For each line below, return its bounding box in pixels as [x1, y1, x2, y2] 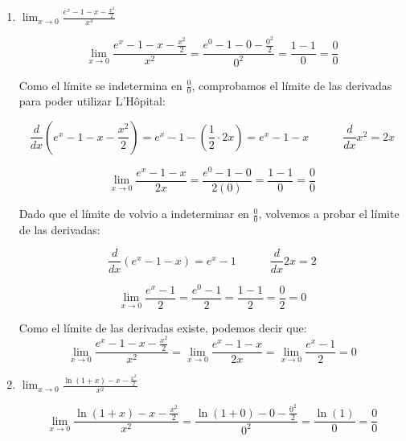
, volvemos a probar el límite [258, 205, 400, 222]
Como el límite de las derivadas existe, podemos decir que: [18, 319, 307, 336]
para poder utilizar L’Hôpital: [18, 93, 166, 109]
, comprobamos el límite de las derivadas [191, 76, 392, 93]
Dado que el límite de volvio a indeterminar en [18, 205, 249, 222]
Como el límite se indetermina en [18, 76, 182, 93]
